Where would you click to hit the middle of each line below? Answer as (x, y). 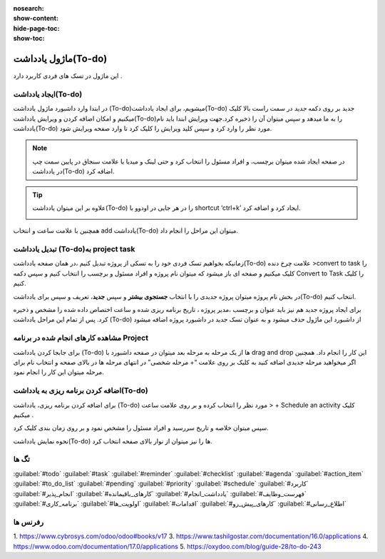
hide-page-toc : (36, 28)
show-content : (36, 19)
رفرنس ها (29, 522)
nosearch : (29, 8)
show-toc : (29, 39)
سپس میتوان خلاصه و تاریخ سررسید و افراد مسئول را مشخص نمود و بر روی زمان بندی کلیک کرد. (141, 428)
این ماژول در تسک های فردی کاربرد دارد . (68, 76)
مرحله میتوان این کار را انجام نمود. (59, 372)
